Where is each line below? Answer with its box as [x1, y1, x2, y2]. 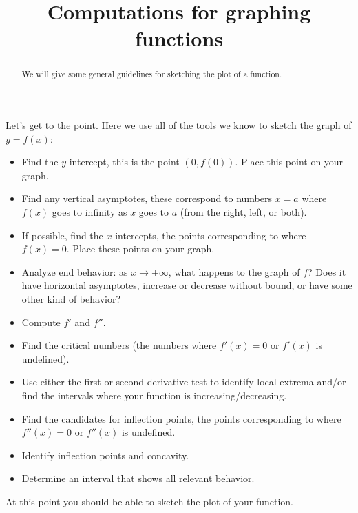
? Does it [308, 264, 346, 279]
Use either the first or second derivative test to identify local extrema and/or [21, 374, 346, 389]
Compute [21, 314, 61, 329]
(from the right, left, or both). [180, 204, 307, 219]
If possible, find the [21, 228, 103, 242]
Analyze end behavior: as [21, 264, 128, 279]
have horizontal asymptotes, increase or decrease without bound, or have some [21, 278, 352, 292]
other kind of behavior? [21, 291, 121, 305]
